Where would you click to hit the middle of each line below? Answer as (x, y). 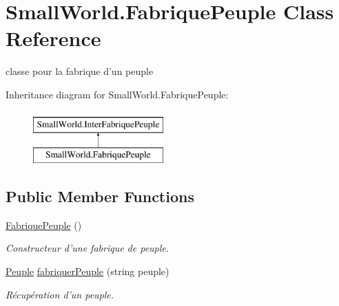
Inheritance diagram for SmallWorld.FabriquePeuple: (117, 94)
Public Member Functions (100, 196)
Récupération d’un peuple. (60, 294)
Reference (53, 38)
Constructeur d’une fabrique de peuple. (88, 248)
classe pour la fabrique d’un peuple (80, 71)
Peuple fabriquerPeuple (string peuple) (88, 271)
